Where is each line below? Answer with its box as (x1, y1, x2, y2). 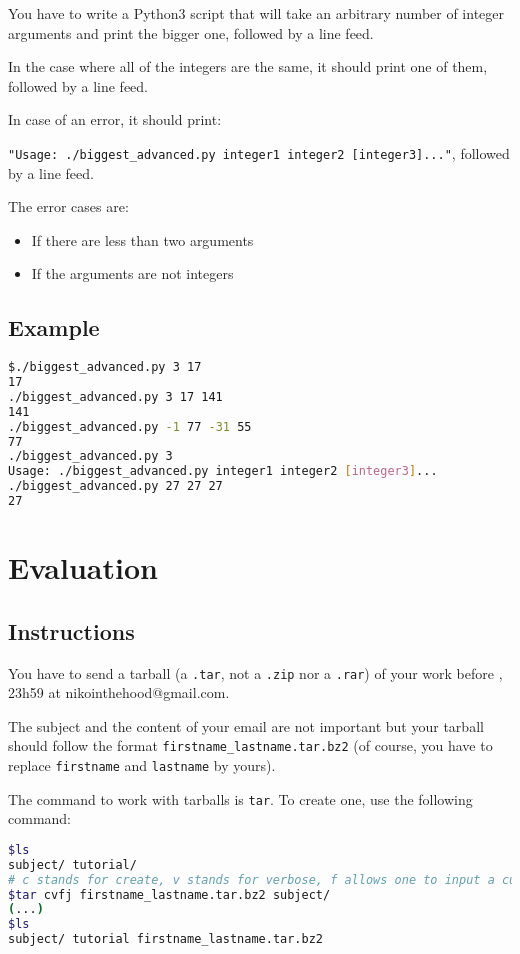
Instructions (8, 615, 135, 646)
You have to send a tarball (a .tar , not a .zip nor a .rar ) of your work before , (8, 662, 503, 683)
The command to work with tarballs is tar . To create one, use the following (8, 788, 473, 809)
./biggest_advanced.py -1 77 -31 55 (8, 419, 252, 434)
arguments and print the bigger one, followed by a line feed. (8, 22, 374, 43)
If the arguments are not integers (31, 263, 234, 284)
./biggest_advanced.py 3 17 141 (8, 389, 223, 404)
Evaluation (8, 547, 158, 588)
